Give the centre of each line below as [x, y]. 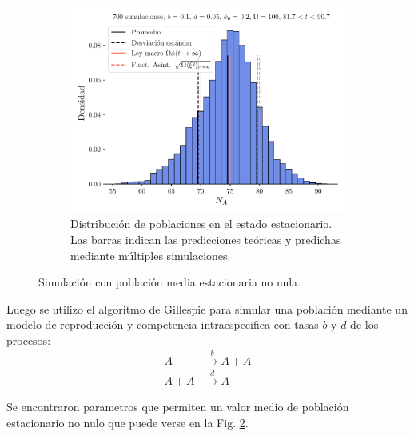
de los [364, 324]
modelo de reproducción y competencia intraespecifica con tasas [163, 324]
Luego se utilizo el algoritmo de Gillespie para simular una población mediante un [207, 308]
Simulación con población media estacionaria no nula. [169, 282]
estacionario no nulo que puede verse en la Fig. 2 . [127, 422]
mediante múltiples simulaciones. [151, 255]
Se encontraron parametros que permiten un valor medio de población [178, 407]
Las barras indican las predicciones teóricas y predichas [206, 239]
